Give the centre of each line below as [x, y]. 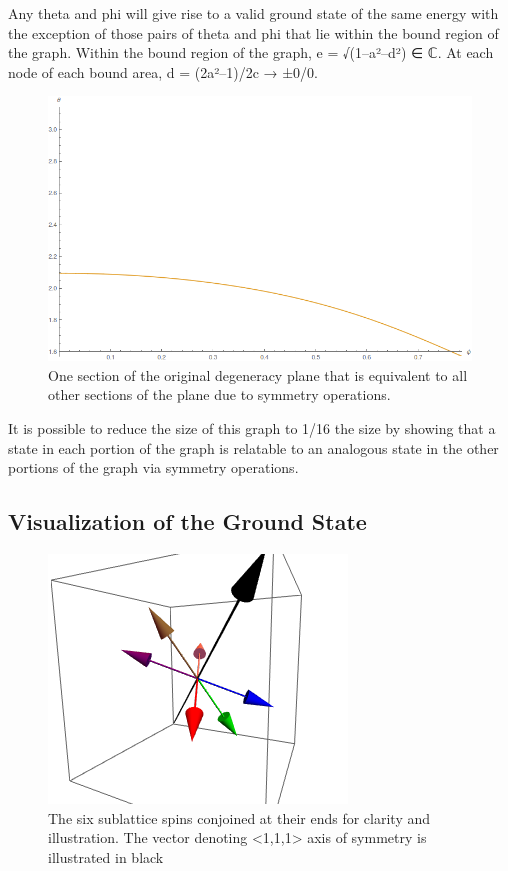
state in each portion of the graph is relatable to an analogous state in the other [253, 447]
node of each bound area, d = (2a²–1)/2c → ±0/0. [163, 71]
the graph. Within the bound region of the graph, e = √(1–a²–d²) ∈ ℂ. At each [251, 52]
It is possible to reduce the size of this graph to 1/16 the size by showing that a [252, 427]
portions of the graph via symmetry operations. [153, 467]
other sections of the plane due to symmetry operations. [219, 394]
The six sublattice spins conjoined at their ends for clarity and [239, 817]
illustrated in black [106, 856]
